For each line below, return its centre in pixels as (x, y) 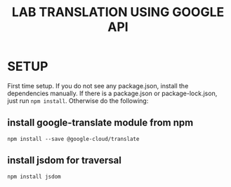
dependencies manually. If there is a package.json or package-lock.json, (112, 93)
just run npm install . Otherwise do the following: (78, 101)
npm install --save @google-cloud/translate (73, 139)
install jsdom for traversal (64, 161)
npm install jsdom (34, 176)
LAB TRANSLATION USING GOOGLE (118, 12)
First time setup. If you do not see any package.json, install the (98, 85)
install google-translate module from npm (100, 123)
